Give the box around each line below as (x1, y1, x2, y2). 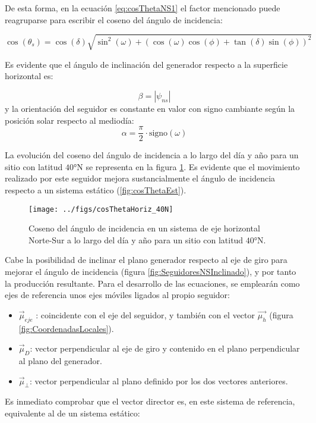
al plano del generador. (18, 354, 102, 366)
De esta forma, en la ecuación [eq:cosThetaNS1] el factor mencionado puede (5, 2, 280, 14)
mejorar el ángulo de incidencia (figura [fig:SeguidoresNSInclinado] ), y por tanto (5, 265, 296, 277)
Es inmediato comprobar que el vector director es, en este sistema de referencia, (5, 395, 295, 408)
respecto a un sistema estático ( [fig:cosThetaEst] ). (5, 183, 187, 196)
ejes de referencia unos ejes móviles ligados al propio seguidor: (5, 289, 230, 301)
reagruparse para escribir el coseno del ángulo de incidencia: (5, 13, 223, 26)
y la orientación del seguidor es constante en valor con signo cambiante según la (5, 102, 295, 114)
